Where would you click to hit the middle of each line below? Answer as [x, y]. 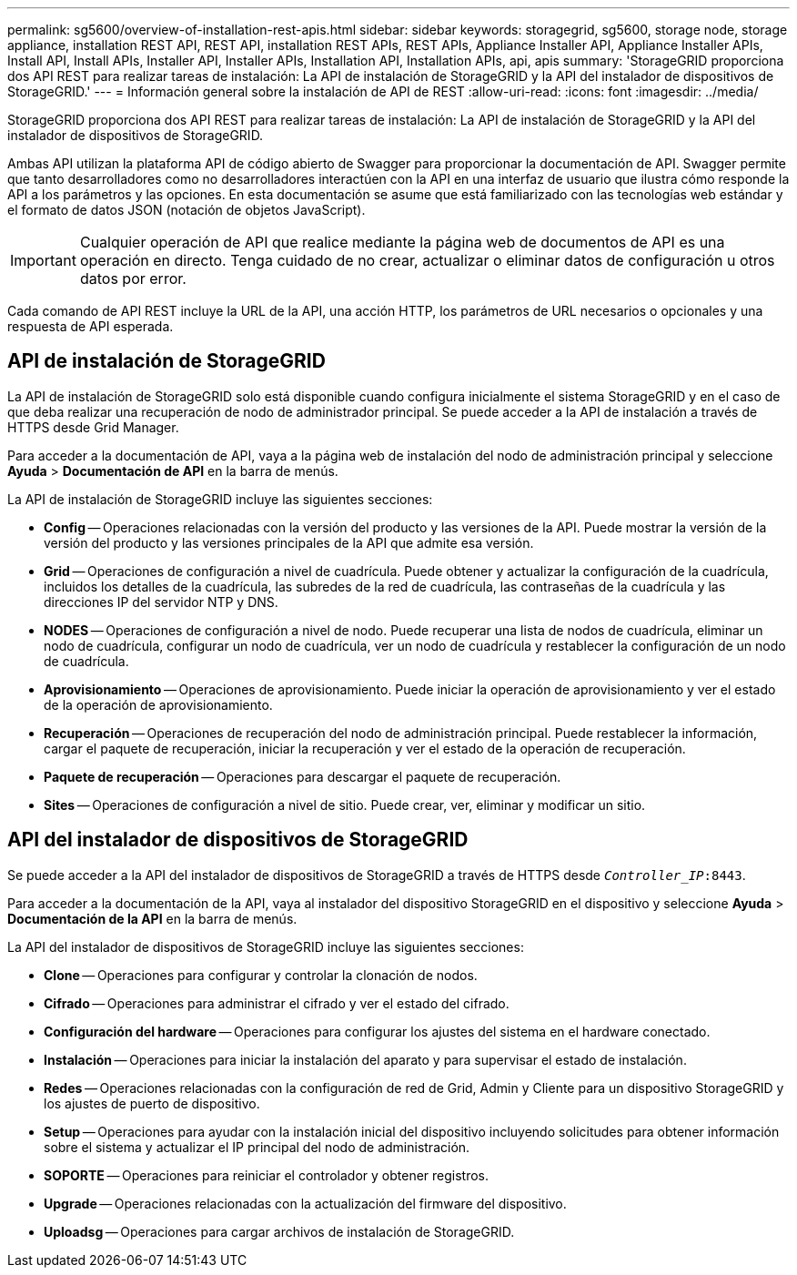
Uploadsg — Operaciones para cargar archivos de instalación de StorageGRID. [279, 1231]
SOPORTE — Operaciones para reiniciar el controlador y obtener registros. [267, 1175]
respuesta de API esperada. [91, 326]
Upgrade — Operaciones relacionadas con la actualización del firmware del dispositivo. [305, 1203]
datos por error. [133, 278]
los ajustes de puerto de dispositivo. [152, 1103]
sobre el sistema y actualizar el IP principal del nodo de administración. [257, 1147]
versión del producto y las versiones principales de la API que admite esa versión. [289, 542]
